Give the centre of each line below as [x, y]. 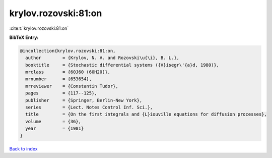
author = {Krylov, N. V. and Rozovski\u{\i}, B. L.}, [103, 58]
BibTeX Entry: [24, 37]
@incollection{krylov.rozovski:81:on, [68, 51]
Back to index [23, 148]
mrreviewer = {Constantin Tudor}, [72, 86]
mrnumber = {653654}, [59, 79]
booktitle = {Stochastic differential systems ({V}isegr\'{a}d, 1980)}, [122, 65]
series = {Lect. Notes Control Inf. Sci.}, [89, 108]
